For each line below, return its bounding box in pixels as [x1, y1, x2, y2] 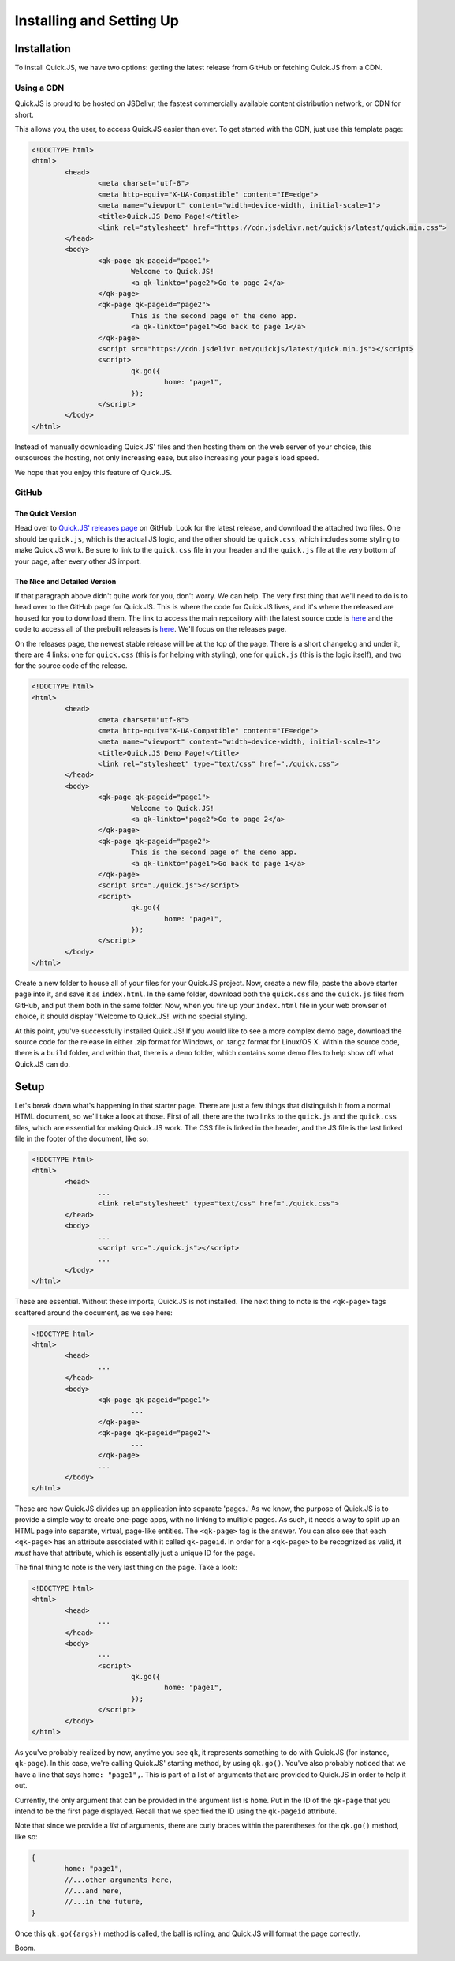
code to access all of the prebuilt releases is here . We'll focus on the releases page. [14, 624, 287, 634]
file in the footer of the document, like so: [14, 1134, 149, 1143]
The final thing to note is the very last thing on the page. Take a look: [14, 1562, 238, 1572]
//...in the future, [64, 1897, 144, 1907]
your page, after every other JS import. [14, 557, 142, 566]
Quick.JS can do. [14, 1059, 71, 1069]
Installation [14, 42, 71, 55]
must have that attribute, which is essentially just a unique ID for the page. [14, 1548, 255, 1558]
